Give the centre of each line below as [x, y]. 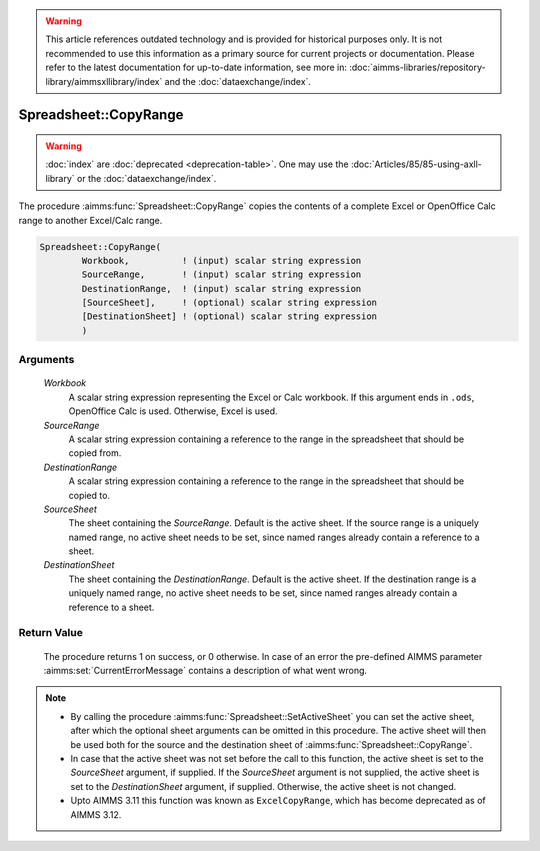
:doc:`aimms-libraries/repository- [417, 67]
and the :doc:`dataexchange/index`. [238, 81]
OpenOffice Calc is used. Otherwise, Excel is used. [173, 411]
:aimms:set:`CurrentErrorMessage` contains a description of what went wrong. [205, 670]
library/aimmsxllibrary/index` [104, 81]
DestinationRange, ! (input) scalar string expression [221, 288]
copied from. [95, 453]
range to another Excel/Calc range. [90, 220]
